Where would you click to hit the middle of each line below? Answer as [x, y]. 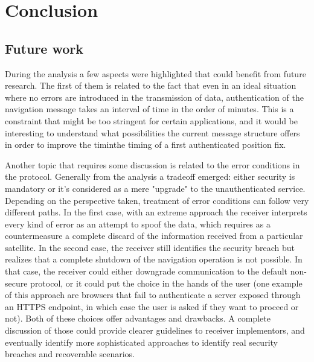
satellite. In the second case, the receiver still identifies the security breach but [150, 247]
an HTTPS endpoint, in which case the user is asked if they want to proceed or [152, 306]
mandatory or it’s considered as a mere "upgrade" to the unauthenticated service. [155, 188]
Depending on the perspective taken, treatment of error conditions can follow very [157, 200]
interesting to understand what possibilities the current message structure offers [152, 132]
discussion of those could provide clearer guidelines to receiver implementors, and [155, 330]
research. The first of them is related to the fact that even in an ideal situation [151, 85]
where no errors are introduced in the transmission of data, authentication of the [154, 97]
